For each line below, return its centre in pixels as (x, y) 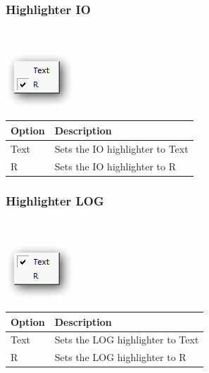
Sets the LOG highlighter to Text (127, 340)
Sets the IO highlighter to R (115, 166)
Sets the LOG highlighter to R (120, 357)
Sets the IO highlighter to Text (121, 148)
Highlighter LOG (55, 200)
